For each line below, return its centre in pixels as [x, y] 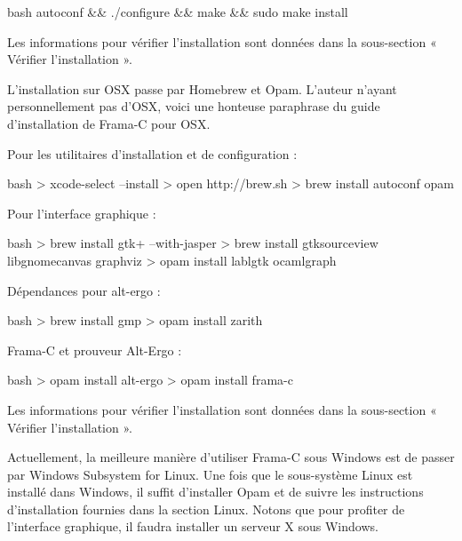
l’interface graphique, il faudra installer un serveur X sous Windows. [193, 526]
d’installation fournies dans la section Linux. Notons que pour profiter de [206, 509]
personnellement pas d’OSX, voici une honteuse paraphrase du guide [194, 106]
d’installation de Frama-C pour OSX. [109, 123]
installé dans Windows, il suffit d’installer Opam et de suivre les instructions [215, 492]
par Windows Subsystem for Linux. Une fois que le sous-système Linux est [210, 474]
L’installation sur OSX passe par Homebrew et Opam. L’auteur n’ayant [202, 88]
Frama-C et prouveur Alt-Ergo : [95, 350]
